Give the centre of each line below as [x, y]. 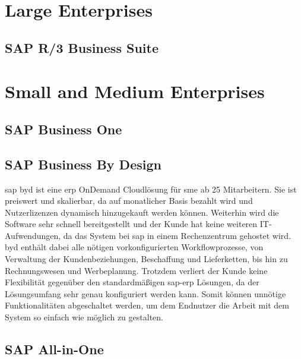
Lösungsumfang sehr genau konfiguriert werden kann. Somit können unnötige [145, 293]
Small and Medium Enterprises [135, 91]
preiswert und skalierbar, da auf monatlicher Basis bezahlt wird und [129, 201]
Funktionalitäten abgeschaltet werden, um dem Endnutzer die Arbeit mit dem [147, 305]
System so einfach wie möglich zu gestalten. [84, 317]
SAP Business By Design [83, 164]
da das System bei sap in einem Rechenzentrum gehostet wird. [177, 235]
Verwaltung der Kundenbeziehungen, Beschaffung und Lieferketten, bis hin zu [146, 259]
